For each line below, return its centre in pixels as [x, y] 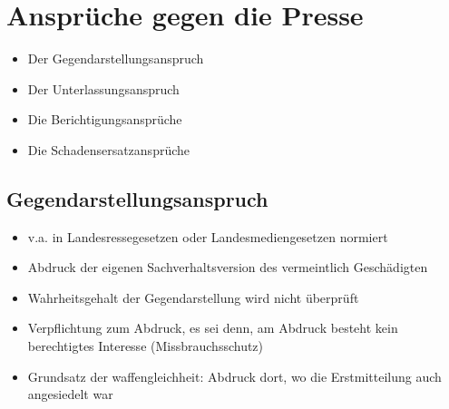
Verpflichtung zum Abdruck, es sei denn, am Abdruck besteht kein [213, 328]
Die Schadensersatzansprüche [109, 149]
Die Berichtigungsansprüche [105, 119]
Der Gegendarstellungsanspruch [116, 58]
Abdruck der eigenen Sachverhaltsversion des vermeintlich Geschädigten [228, 267]
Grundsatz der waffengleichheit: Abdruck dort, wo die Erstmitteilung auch [234, 376]
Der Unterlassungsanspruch [103, 88]
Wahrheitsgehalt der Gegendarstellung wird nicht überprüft [193, 297]
